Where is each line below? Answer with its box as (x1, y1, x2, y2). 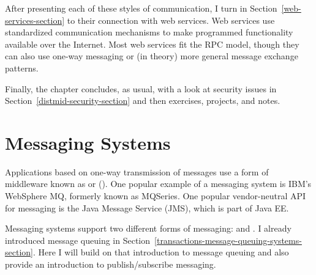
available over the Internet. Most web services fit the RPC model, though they (5, 37, 299, 50)
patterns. (5, 61, 39, 74)
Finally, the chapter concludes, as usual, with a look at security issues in (5, 82, 277, 95)
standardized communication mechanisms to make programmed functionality (5, 26, 293, 38)
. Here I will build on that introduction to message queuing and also (32, 246, 289, 258)
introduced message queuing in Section (5, 233, 151, 246)
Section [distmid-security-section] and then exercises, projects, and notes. (5, 94, 280, 107)
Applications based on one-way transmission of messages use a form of (5, 165, 269, 178)
